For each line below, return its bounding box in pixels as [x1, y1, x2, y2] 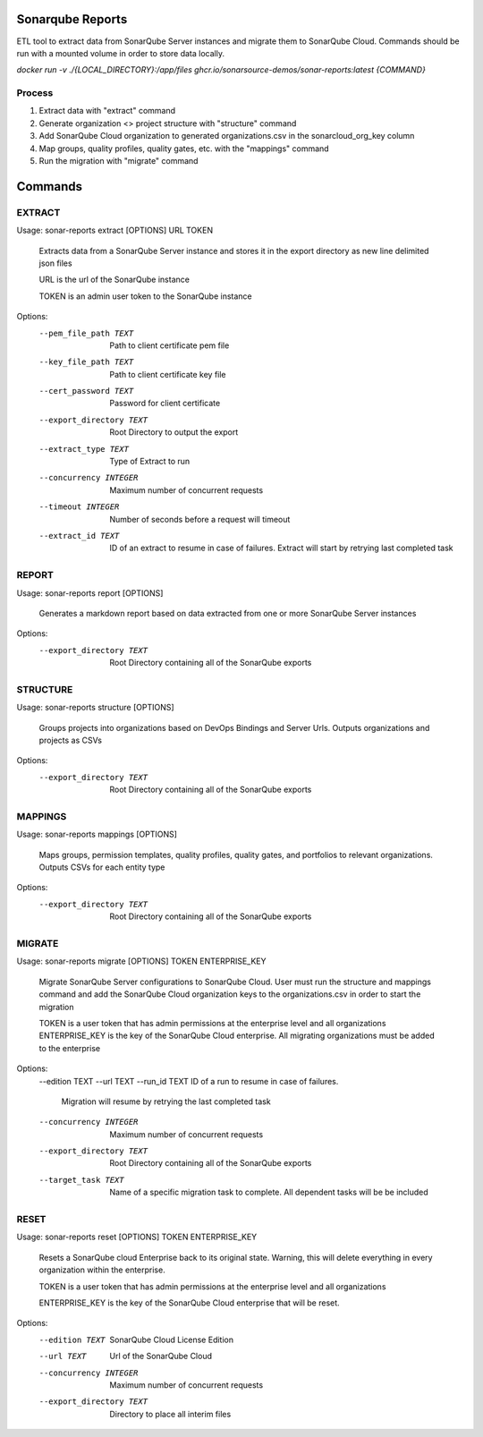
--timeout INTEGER [38, 502, 120, 512]
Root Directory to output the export [109, 427, 239, 438]
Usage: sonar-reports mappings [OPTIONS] [16, 829, 178, 840]
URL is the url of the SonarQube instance [38, 274, 190, 285]
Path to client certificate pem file [109, 340, 230, 351]
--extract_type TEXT [38, 444, 130, 454]
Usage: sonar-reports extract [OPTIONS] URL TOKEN [16, 225, 214, 236]
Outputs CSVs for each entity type [38, 862, 165, 872]
